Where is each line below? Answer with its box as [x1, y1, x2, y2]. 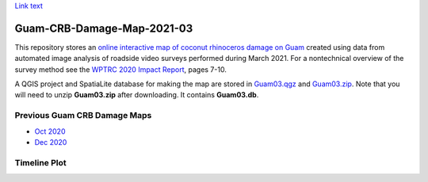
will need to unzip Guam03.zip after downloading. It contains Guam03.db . [14, 90, 259, 100]
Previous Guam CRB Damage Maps [14, 110, 152, 121]
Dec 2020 [34, 138, 67, 146]
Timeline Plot [14, 157, 67, 168]
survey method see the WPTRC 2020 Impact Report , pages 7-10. [14, 64, 227, 74]
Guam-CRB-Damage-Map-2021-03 [14, 21, 193, 35]
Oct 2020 [34, 127, 66, 136]
